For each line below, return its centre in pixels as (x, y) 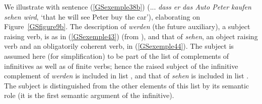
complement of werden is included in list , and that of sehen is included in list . (126, 76)
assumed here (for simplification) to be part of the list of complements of (117, 56)
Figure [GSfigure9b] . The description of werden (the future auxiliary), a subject (127, 26)
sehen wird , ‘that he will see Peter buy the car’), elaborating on (102, 16)
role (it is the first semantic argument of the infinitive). (89, 95)
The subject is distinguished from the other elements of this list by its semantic (127, 85)
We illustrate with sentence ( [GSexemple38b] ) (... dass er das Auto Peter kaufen (128, 7)
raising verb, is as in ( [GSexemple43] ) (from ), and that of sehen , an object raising (131, 36)
